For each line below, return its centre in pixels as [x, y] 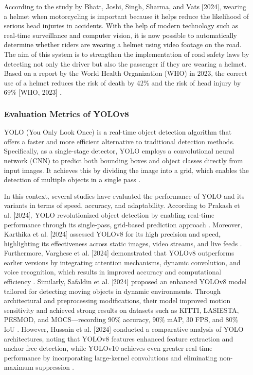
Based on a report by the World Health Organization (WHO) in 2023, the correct [126, 73]
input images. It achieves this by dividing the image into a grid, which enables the [126, 170]
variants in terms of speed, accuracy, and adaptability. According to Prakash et [122, 205]
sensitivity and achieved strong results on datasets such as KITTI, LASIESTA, [121, 310]
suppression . [55, 367]
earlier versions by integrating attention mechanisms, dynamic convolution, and [122, 262]
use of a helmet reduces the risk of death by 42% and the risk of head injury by [122, 82]
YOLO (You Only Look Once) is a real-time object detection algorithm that [118, 132]
